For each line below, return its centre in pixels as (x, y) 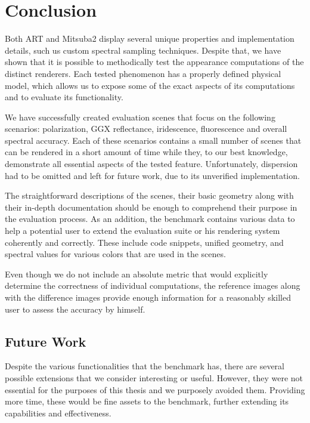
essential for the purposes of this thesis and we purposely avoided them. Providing (155, 389)
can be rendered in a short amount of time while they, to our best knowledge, (146, 152)
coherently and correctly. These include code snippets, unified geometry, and (144, 242)
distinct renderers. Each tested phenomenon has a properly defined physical (143, 73)
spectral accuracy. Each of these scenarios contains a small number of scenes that (153, 140)
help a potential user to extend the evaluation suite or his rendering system (142, 231)
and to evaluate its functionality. (64, 97)
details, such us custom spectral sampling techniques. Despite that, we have (143, 50)
